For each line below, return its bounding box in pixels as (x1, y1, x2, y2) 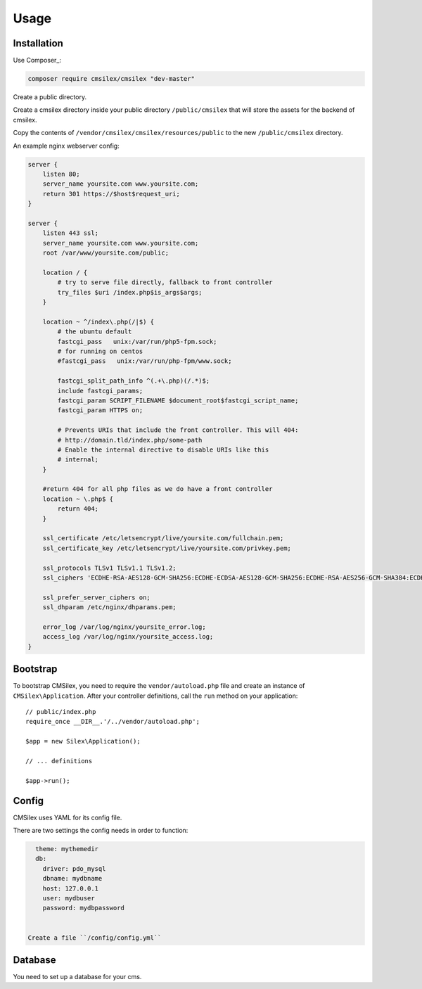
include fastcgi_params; (57, 387, 143, 395)
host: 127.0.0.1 (42, 884, 98, 893)
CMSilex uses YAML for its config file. (13, 813, 122, 822)
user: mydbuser (42, 894, 95, 902)
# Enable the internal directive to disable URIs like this (57, 445, 269, 454)
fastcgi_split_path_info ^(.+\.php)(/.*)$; (57, 377, 210, 385)
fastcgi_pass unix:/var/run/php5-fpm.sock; (57, 338, 217, 345)
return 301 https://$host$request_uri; (42, 190, 181, 198)
